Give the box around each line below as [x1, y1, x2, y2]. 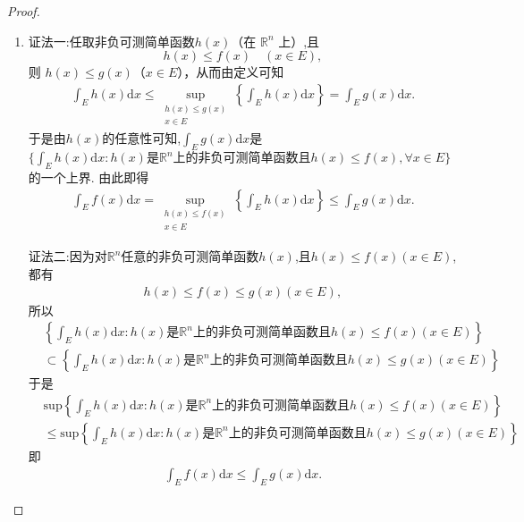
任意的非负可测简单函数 [121, 247, 259, 265]
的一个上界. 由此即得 [28, 168, 149, 187]
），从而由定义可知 [177, 63, 284, 81]
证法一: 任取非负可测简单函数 [28, 31, 195, 50]
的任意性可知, [102, 129, 182, 147]
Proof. [7, 2, 40, 20]
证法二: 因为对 [28, 247, 107, 265]
